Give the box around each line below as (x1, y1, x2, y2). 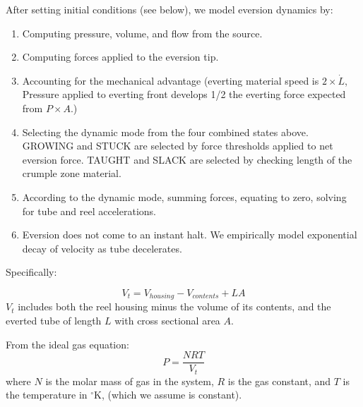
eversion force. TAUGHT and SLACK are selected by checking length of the (22, 152, 352, 166)
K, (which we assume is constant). (94, 387, 242, 402)
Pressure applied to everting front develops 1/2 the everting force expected (22, 87, 346, 102)
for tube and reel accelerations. (22, 203, 156, 218)
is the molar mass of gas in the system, (45, 373, 214, 388)
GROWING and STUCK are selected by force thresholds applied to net (22, 138, 333, 153)
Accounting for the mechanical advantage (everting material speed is (22, 73, 319, 87)
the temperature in (6, 387, 88, 402)
